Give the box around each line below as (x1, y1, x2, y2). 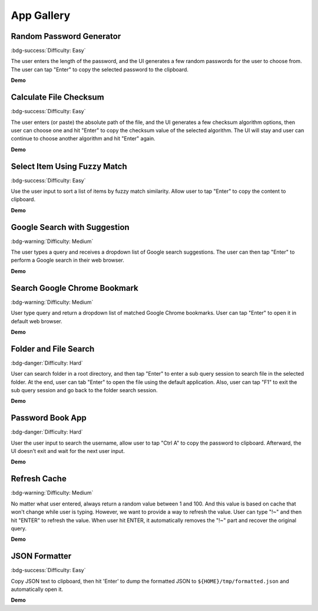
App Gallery (11, 9, 71, 22)
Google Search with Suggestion (11, 222, 130, 232)
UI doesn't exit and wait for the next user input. (11, 448, 125, 455)
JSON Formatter (11, 551, 72, 561)
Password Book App (11, 413, 87, 423)
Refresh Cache (11, 474, 67, 484)
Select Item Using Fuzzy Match (11, 161, 127, 171)
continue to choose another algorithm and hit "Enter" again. (11, 135, 155, 142)
